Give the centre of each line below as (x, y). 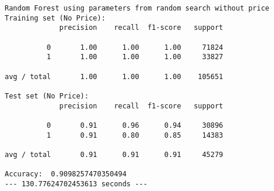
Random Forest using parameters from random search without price (137, 8)
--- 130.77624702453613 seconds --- (76, 184)
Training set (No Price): (55, 18)
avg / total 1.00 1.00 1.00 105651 (114, 76)
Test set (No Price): (47, 96)
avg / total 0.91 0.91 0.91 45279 (114, 154)
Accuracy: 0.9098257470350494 (66, 174)
